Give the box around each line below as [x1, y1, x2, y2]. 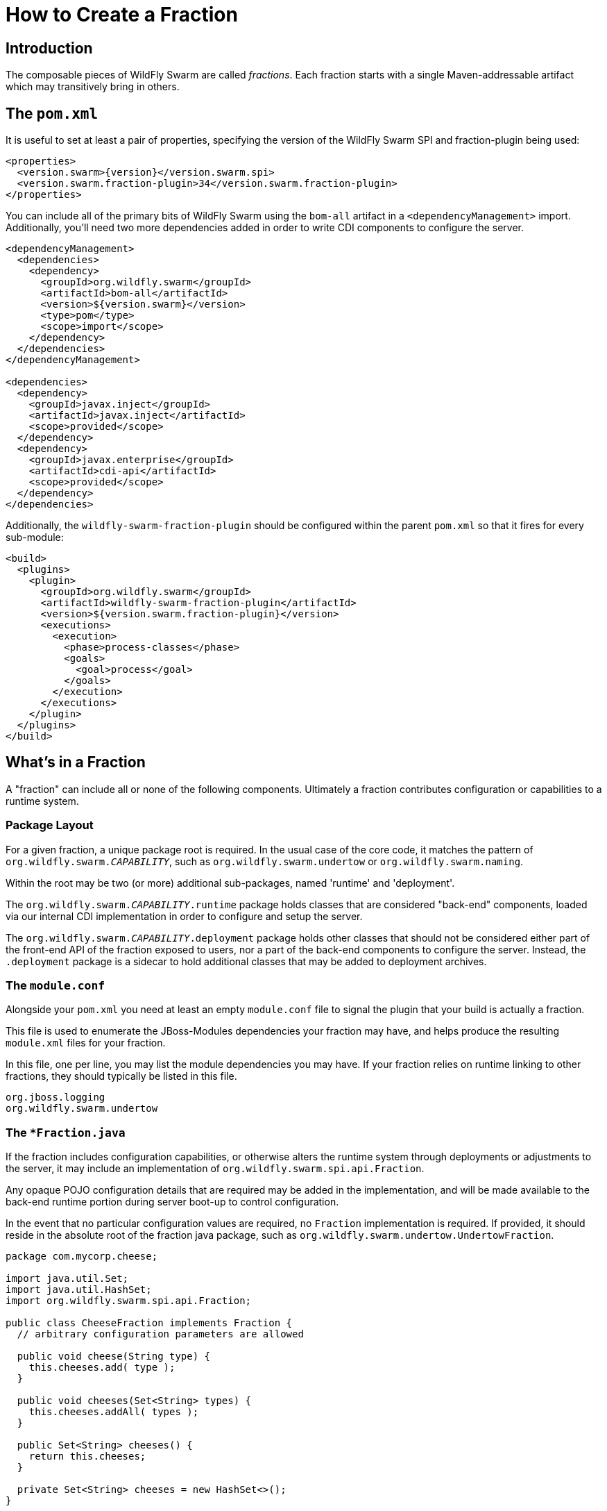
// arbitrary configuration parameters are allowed [17, 1328, 304, 1340]
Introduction [6, 39, 93, 57]
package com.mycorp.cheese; [6, 1251, 158, 1262]
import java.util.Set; [6, 1273, 129, 1285]
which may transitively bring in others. [6, 81, 180, 93]
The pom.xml [6, 104, 99, 122]
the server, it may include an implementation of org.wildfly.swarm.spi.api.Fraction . [6, 1162, 425, 1175]
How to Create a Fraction [6, 3, 238, 26]
